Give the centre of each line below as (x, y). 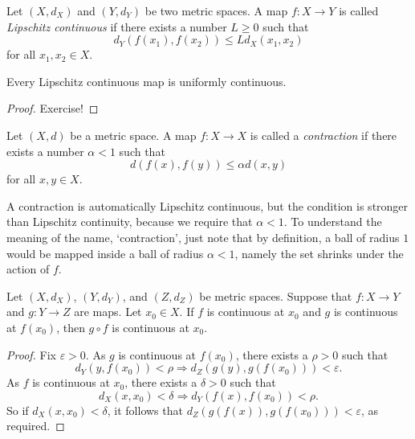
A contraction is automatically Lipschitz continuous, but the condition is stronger (207, 205)
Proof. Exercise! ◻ (53, 108)
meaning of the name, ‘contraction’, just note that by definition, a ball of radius (203, 237)
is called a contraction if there (323, 135)
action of (28, 269)
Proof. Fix (31, 354)
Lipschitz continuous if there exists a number (117, 26)
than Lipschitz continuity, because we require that (130, 222)
